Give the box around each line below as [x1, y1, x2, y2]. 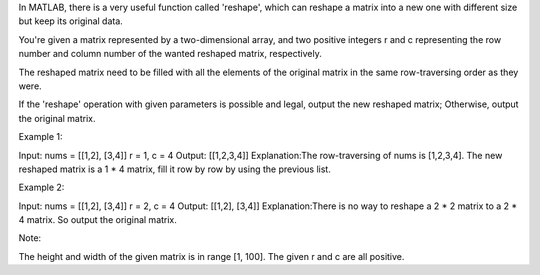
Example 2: [18, 181, 65, 194]
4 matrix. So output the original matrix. [18, 214, 177, 226]
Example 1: [18, 131, 63, 143]
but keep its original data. [18, 15, 124, 27]
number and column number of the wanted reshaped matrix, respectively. [18, 48, 322, 60]
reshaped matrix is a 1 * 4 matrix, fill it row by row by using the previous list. [18, 163, 332, 175]
